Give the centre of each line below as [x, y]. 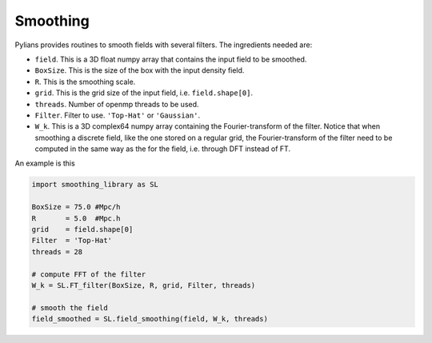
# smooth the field [70, 307]
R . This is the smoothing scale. [85, 82]
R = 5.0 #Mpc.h [76, 218]
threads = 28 [57, 251]
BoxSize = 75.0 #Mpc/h [76, 207]
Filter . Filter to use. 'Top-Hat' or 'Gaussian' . [117, 115]
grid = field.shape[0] [82, 229]
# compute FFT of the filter [89, 274]
